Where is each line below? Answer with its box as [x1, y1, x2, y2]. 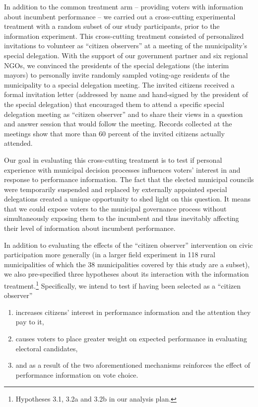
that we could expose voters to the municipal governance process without [4, 203, 227, 213]
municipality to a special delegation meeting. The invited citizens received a [4, 79, 235, 90]
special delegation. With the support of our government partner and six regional [4, 50, 248, 60]
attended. [4, 138, 33, 148]
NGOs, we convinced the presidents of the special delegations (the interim [4, 60, 229, 70]
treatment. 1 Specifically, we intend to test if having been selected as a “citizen [4, 279, 241, 291]
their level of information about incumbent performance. [4, 223, 176, 233]
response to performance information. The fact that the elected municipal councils [4, 174, 254, 185]
